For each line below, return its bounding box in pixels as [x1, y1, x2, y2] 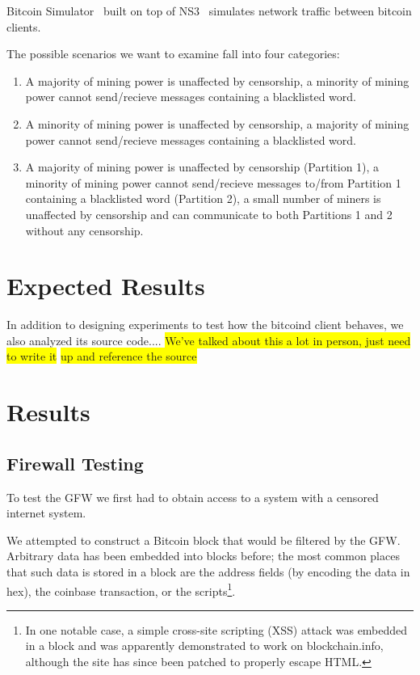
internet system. [6, 504, 86, 521]
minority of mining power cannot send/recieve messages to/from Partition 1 [25, 174, 401, 191]
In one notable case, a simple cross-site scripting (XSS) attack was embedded [25, 621, 408, 638]
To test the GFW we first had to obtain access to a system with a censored [6, 488, 379, 505]
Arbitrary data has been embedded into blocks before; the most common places [6, 547, 400, 564]
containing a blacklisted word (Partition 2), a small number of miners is [25, 190, 381, 207]
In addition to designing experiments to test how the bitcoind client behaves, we [6, 316, 404, 333]
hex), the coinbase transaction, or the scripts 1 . [6, 580, 236, 599]
